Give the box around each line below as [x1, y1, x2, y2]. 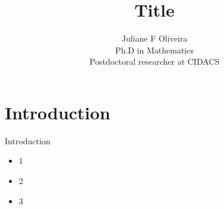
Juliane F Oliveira [121, 32, 188, 45]
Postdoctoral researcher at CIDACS [89, 55, 220, 68]
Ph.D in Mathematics [115, 43, 194, 56]
